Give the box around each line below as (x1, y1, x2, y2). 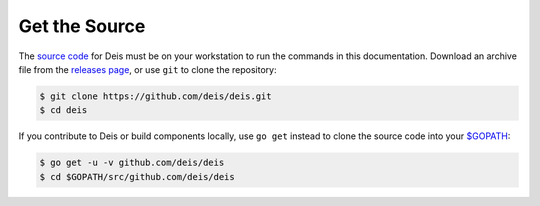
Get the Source (18, 15, 146, 37)
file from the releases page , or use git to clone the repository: (18, 63, 277, 75)
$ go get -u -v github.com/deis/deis (39, 157, 225, 169)
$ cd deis (39, 105, 88, 116)
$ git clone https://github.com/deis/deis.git (39, 90, 272, 102)
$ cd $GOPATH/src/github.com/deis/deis (39, 171, 235, 182)
